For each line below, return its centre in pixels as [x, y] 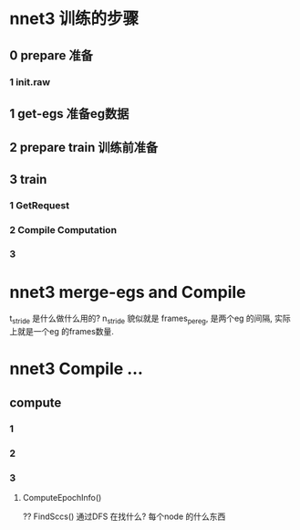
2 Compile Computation [63, 229]
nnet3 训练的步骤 [74, 19]
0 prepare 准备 [52, 55]
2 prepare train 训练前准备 [84, 148]
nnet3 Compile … [77, 369]
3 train [28, 179]
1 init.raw [30, 81]
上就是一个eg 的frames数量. [62, 332]
